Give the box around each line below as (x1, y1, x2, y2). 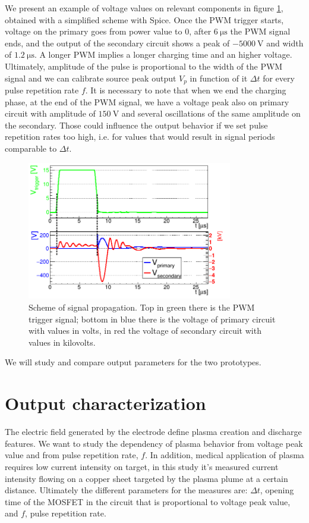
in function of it (190, 71, 248, 84)
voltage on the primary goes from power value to (5, 25, 182, 37)
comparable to (5, 142, 57, 154)
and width (266, 36, 304, 49)
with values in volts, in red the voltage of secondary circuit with (29, 324, 261, 337)
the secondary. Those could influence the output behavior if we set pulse (5, 118, 268, 131)
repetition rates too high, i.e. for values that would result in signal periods (5, 130, 275, 143)
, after (189, 25, 212, 37)
